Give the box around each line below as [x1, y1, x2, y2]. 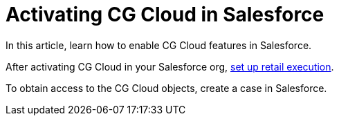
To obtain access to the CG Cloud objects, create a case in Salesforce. [6, 82, 327, 94]
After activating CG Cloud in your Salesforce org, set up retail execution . [6, 60, 334, 73]
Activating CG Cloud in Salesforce [6, 3, 324, 26]
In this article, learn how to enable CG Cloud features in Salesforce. [6, 39, 312, 51]
